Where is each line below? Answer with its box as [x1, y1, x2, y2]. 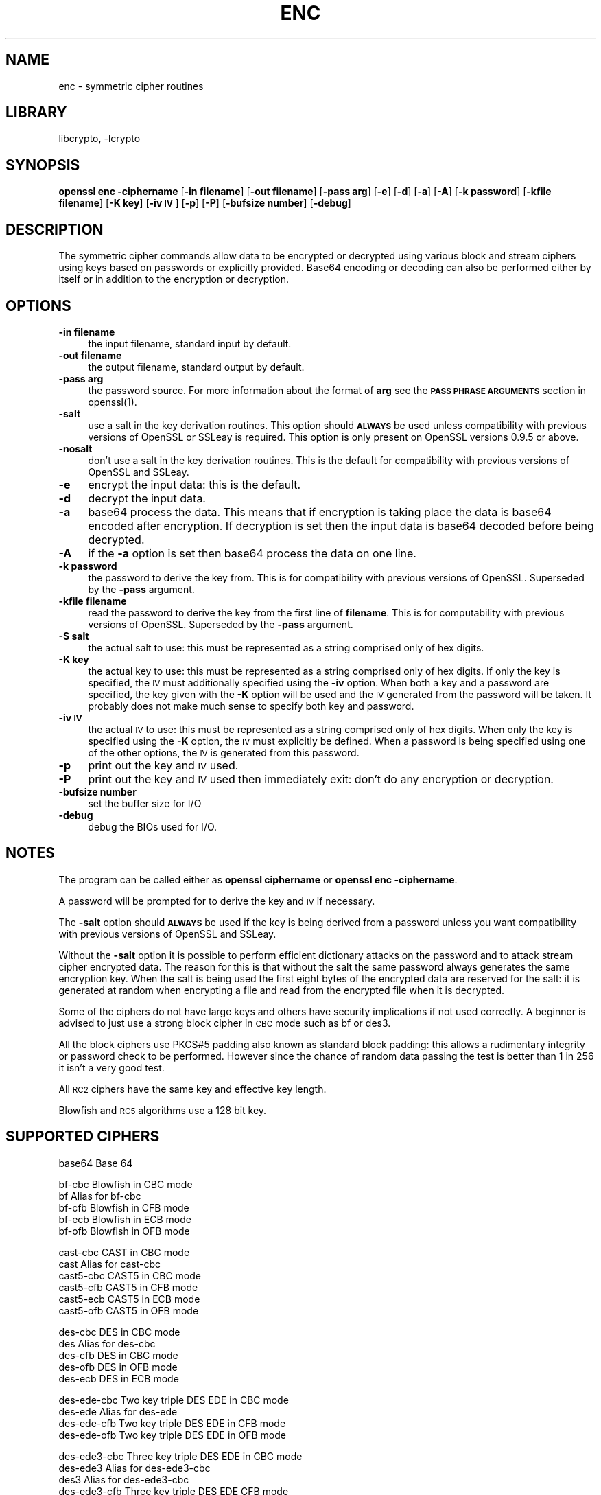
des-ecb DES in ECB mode [58, 1372, 179, 1384]
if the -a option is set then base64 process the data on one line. [88, 546, 416, 560]
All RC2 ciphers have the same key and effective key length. [58, 1082, 327, 1095]
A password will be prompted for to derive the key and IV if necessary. [58, 894, 375, 907]
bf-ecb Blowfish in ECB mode [58, 1213, 191, 1225]
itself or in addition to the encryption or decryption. [58, 273, 290, 286]
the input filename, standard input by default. [88, 337, 292, 349]
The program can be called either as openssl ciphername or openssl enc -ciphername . [58, 873, 458, 885]
